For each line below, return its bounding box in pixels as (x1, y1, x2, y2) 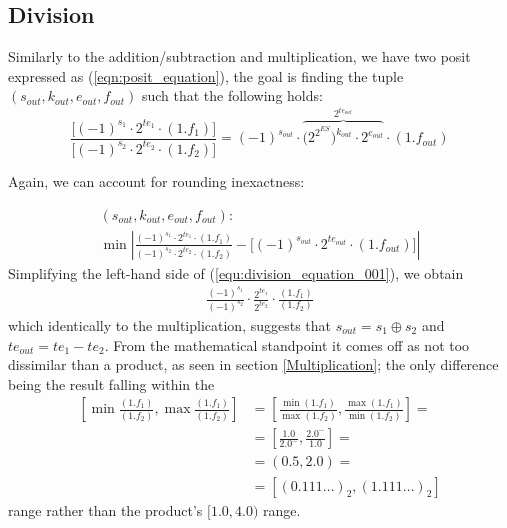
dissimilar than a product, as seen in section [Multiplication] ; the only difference (8, 354, 499, 375)
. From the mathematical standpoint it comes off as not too (104, 334, 470, 355)
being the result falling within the (8, 373, 215, 394)
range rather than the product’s (8, 499, 203, 520)
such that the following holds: (141, 85, 323, 106)
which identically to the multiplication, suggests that (8, 315, 332, 336)
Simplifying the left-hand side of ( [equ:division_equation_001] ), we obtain (8, 262, 464, 283)
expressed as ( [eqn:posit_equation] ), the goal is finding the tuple (8, 65, 404, 86)
